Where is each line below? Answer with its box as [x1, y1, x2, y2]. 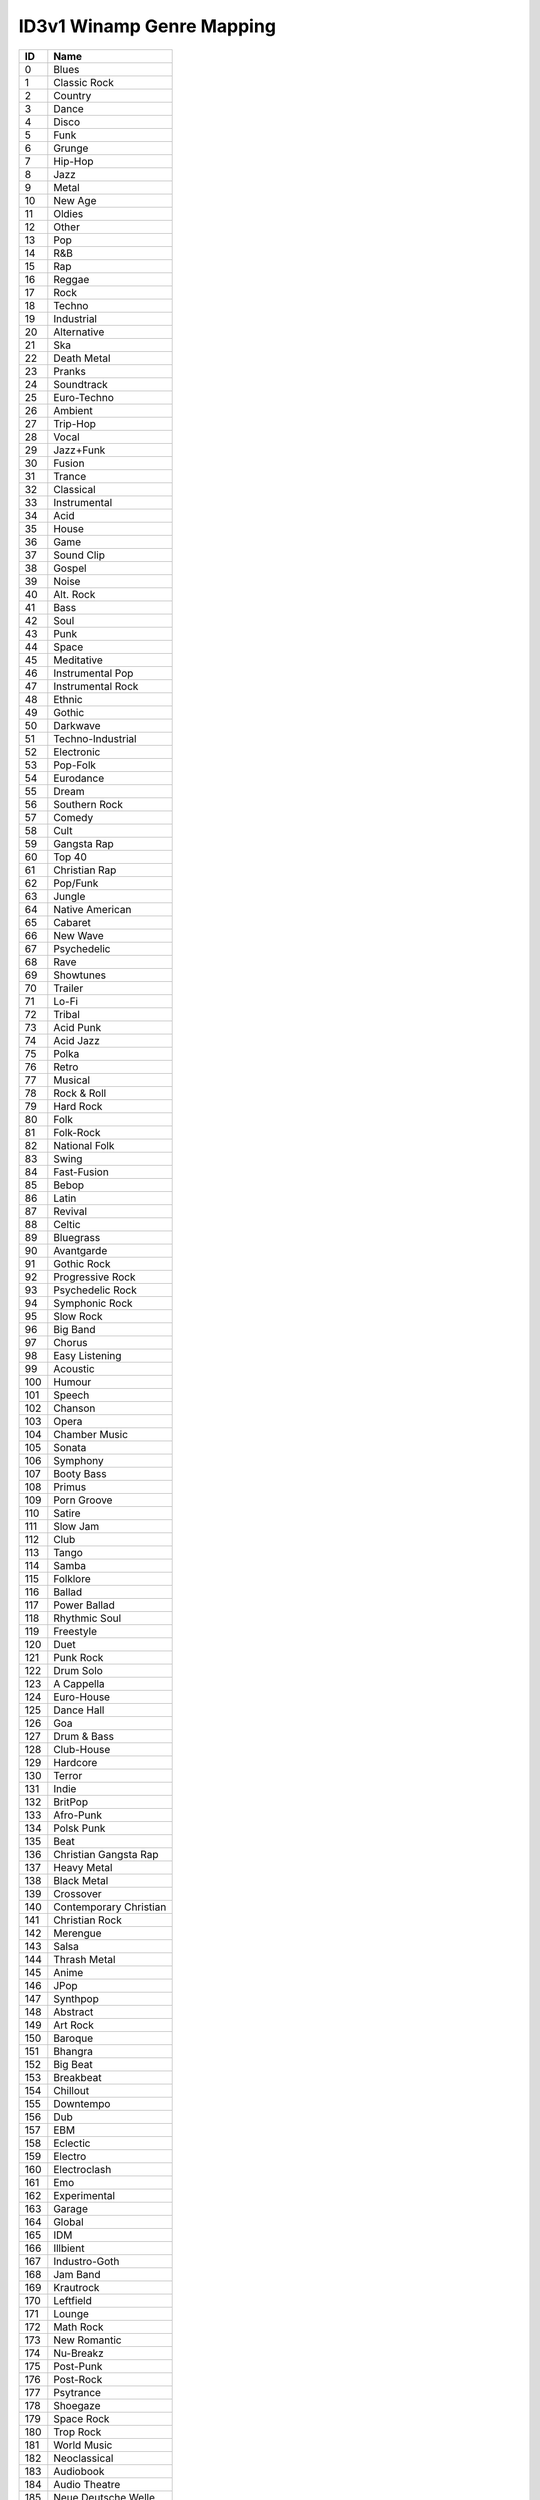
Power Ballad [53, 1598, 115, 1612]
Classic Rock [53, 75, 114, 89]
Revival [53, 1204, 88, 1218]
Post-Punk [53, 2359, 103, 2373]
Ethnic [53, 692, 84, 706]
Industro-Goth [53, 2254, 120, 2268]
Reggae [53, 272, 90, 286]
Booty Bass [53, 1466, 107, 1480]
